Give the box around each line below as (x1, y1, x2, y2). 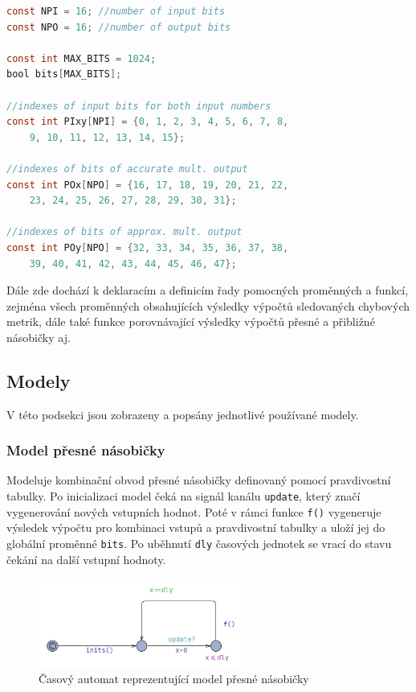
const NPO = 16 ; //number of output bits (6, 21, 231, 33)
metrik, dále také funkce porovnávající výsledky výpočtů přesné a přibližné (6, 313, 375, 330)
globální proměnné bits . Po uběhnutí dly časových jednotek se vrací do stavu (6, 534, 392, 551)
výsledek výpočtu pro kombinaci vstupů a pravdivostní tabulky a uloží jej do (6, 519, 385, 536)
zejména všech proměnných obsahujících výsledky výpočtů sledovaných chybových (6, 297, 410, 314)
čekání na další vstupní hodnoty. (6, 550, 166, 567)
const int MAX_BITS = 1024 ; (6, 52, 157, 64)
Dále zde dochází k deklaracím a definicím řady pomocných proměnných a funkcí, (6, 282, 409, 299)
